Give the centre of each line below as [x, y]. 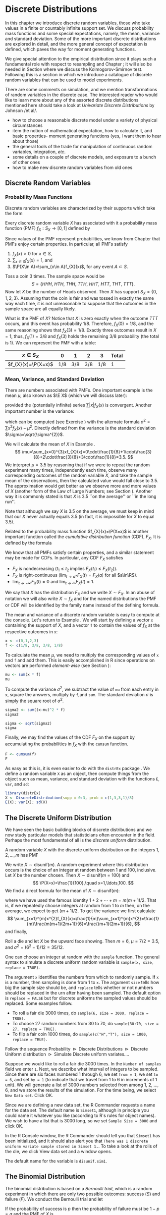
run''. [10, 501]
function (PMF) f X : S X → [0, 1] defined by [48, 229]
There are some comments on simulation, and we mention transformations [81, 89]
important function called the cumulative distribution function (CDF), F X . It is [83, 537]
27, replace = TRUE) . [34, 1029]
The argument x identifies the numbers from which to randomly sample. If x [82, 977]
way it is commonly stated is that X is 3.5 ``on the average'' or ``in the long [81, 496]
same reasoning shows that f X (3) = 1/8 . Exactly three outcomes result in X [81, 331]
